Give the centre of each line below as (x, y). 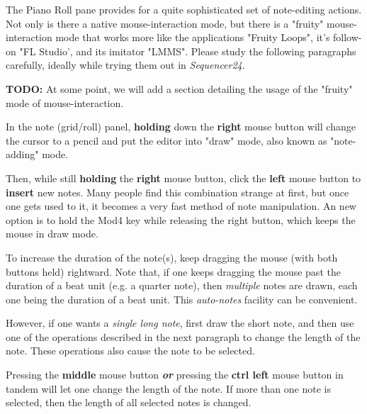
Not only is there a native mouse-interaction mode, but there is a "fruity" (165, 23)
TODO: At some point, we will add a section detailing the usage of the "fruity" (179, 88)
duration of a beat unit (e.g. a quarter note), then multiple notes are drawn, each (182, 285)
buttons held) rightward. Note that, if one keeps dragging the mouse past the (173, 271)
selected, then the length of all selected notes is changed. (129, 402)
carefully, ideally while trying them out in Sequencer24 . (125, 65)
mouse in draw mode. (52, 234)
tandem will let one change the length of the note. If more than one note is (168, 388)
